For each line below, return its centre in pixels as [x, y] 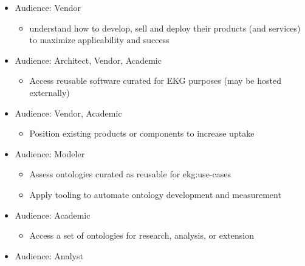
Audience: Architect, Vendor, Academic [88, 60]
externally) [50, 92]
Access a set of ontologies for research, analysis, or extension [142, 235]
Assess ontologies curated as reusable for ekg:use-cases [130, 174]
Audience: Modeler [50, 153]
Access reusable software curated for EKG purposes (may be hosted [155, 80]
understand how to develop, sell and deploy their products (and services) [165, 28]
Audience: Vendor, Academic [68, 113]
